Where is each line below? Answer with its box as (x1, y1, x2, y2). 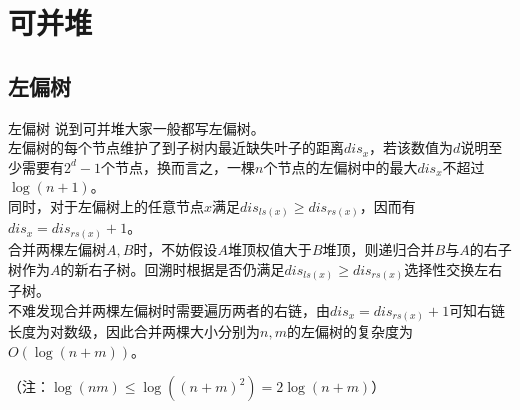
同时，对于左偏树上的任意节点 (8, 195, 204, 216)
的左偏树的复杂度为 (286, 321, 413, 342)
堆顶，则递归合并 (322, 238, 435, 259)
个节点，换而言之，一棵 (101, 156, 256, 177)
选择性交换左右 (404, 258, 503, 279)
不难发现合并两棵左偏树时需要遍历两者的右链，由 (8, 299, 330, 320)
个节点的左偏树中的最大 (263, 156, 418, 177)
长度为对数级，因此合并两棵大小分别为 (8, 321, 260, 342)
